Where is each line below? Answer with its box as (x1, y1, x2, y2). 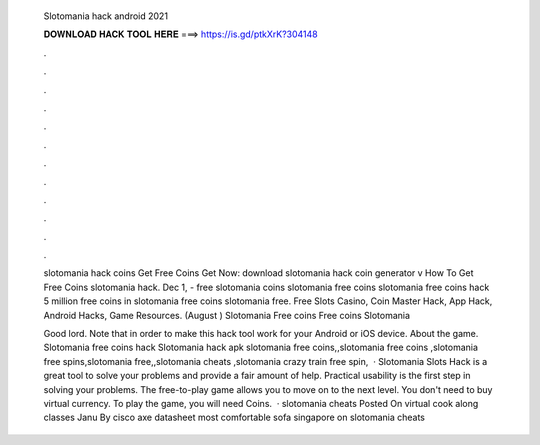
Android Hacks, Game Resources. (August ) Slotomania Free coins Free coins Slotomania (43, 309, 410, 321)
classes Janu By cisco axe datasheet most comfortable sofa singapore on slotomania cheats (43, 411, 425, 424)
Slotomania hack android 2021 (43, 10, 169, 22)
